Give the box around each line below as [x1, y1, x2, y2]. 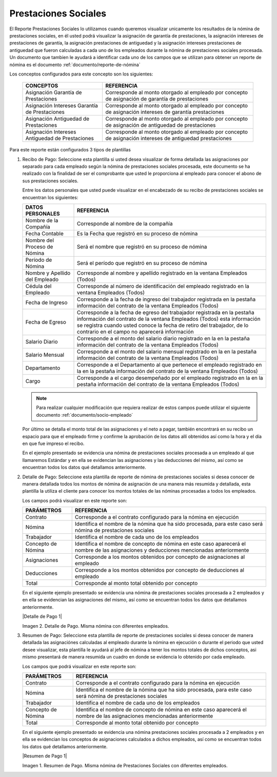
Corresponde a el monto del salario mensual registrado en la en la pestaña [77, 348, 257, 355]
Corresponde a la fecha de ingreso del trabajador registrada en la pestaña [77, 296, 256, 303]
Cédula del [25, 283, 52, 290]
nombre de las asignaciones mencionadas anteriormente [75, 712, 213, 720]
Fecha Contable [25, 230, 64, 237]
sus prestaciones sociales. [22, 178, 79, 184]
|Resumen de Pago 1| [22, 753, 67, 759]
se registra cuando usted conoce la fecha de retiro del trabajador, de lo [77, 322, 249, 329]
